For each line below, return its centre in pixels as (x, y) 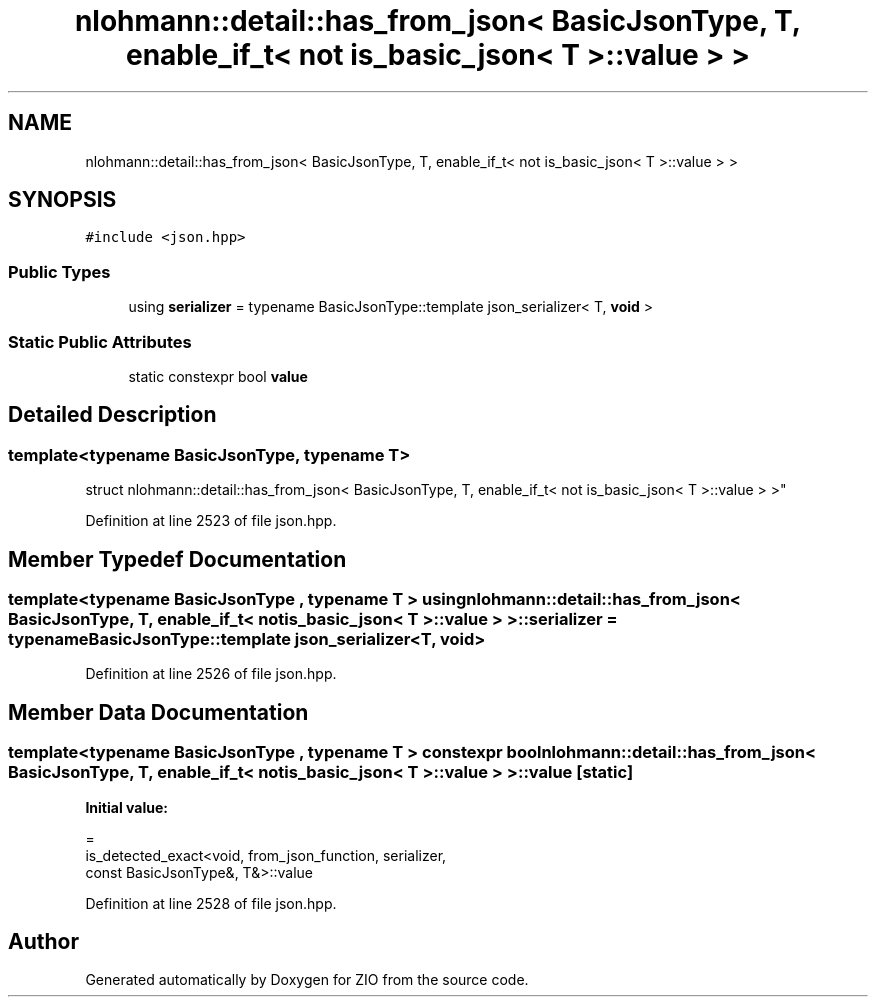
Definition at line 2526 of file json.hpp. (211, 674)
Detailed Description (112, 415)
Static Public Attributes (100, 341)
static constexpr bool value (218, 376)
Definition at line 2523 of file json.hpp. (211, 521)
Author (43, 942)
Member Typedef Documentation (177, 559)
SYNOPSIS (62, 200)
